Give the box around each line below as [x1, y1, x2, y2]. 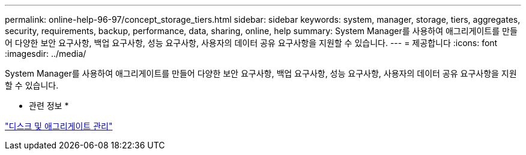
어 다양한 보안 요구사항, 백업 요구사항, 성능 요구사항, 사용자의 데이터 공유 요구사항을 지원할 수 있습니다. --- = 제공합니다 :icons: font [5, 38, 498, 48]
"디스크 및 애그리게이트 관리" [5, 121, 113, 131]
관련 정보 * [29, 101, 69, 111]
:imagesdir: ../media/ [5, 48, 86, 59]
